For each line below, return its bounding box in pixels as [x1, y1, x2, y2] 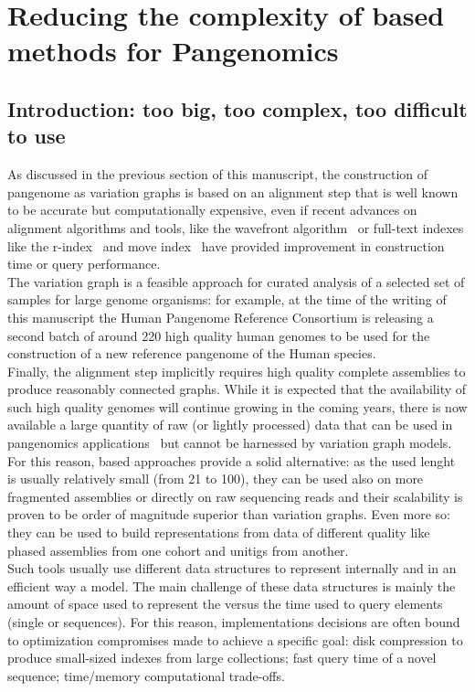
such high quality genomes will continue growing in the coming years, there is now [7, 397, 468, 416]
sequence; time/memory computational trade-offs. [7, 665, 285, 685]
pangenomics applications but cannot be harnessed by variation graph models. [7, 433, 452, 452]
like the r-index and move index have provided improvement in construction [7, 236, 445, 255]
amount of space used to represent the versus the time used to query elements [7, 594, 443, 613]
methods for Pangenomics [7, 32, 339, 69]
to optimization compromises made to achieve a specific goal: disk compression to [7, 630, 463, 649]
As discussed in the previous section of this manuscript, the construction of [7, 165, 428, 184]
